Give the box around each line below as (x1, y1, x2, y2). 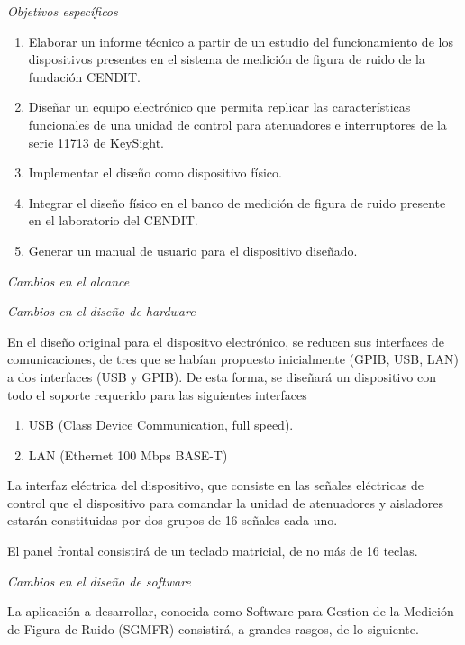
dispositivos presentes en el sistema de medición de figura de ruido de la (28, 50, 425, 68)
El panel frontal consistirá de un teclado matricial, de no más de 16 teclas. (7, 541, 418, 560)
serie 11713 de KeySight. (28, 132, 165, 151)
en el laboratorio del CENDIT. (28, 211, 198, 230)
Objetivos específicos (7, 2, 118, 20)
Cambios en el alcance (7, 271, 130, 290)
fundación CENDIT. (28, 67, 141, 86)
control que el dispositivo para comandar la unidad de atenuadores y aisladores (7, 493, 443, 512)
